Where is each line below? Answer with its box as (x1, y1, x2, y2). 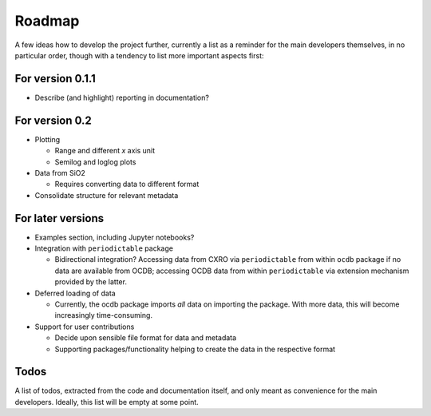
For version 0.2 (14, 113, 92, 127)
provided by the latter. (54, 277, 128, 287)
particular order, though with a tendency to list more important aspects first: (14, 50, 264, 60)
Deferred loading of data (34, 288, 116, 298)
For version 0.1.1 (14, 72, 96, 85)
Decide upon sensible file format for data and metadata (54, 333, 237, 343)
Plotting (34, 134, 61, 144)
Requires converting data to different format (54, 180, 200, 189)
